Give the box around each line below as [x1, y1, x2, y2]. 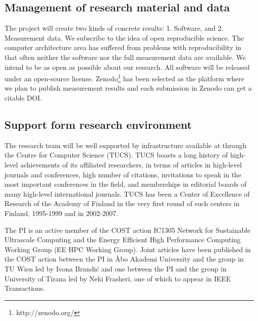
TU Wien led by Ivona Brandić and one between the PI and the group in [4, 263, 227, 273]
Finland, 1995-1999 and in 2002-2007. [4, 208, 118, 218]
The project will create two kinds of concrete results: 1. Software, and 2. [4, 23, 223, 33]
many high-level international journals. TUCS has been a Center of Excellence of [4, 188, 250, 199]
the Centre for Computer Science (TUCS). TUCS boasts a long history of [4, 150, 228, 160]
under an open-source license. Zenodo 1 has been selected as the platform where [4, 72, 244, 83]
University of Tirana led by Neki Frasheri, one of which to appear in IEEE [4, 273, 231, 283]
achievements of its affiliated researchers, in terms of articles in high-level [20, 160, 242, 169]
